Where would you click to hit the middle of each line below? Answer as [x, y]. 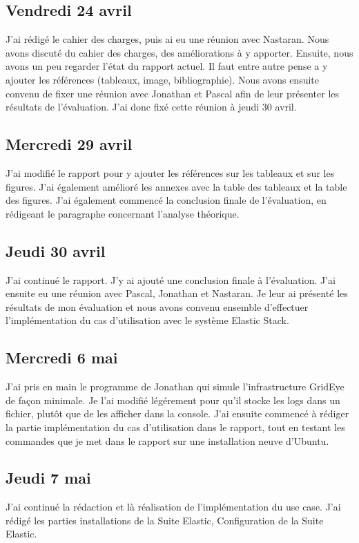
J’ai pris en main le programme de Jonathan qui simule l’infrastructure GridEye [175, 387]
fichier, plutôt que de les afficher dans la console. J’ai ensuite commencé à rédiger [177, 413]
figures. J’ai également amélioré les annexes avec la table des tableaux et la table [176, 186]
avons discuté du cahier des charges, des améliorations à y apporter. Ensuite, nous [179, 52]
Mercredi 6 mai [62, 358]
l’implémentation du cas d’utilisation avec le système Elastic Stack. [147, 320]
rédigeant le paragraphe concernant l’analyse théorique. [123, 213]
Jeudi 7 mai [48, 478]
